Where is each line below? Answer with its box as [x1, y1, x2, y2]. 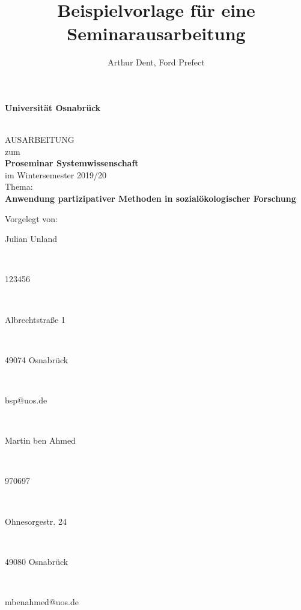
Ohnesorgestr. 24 [5, 515, 67, 527]
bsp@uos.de [5, 394, 47, 406]
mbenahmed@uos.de [5, 595, 79, 608]
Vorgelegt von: [5, 212, 58, 225]
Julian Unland [5, 232, 57, 245]
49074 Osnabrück [5, 353, 68, 366]
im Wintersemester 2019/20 [5, 168, 106, 181]
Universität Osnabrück [5, 101, 101, 113]
